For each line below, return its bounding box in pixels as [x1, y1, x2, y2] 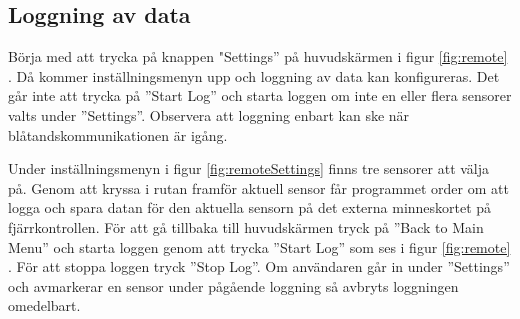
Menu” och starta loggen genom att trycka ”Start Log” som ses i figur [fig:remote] [8, 236, 511, 257]
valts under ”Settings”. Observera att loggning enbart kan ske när [8, 104, 410, 125]
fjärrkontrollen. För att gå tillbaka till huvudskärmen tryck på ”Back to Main [8, 216, 484, 237]
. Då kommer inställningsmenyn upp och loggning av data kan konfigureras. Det [8, 65, 500, 86]
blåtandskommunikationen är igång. [8, 124, 228, 145]
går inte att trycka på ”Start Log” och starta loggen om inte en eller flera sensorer [8, 85, 512, 106]
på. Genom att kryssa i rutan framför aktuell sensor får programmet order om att [8, 177, 509, 198]
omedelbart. [8, 295, 81, 316]
